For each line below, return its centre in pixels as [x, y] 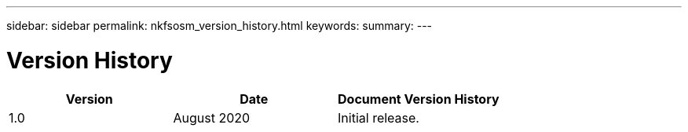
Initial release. [379, 117]
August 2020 [212, 117]
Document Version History [419, 99]
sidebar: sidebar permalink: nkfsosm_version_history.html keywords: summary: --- [220, 26]
